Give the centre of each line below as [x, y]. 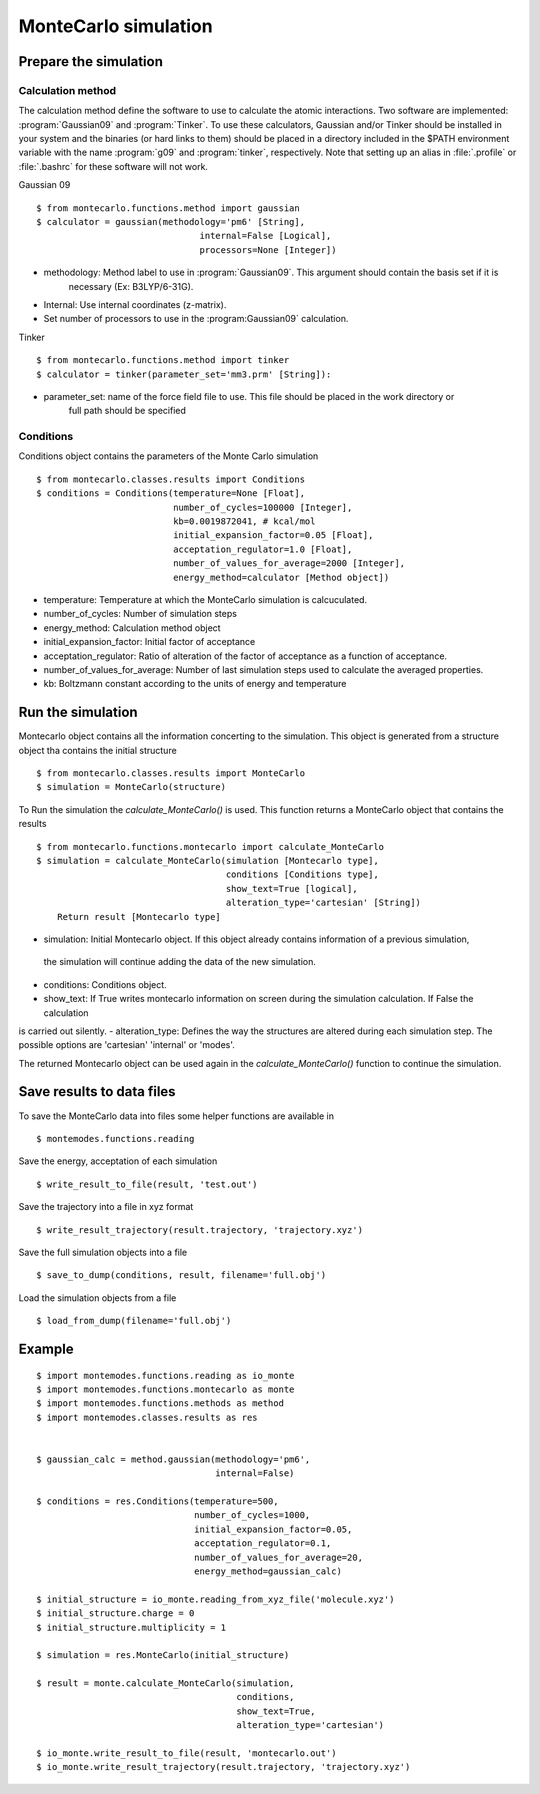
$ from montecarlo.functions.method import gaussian [168, 208]
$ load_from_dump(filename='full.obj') [134, 1321]
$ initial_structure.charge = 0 [115, 1613]
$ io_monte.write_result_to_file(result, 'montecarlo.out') [186, 1753]
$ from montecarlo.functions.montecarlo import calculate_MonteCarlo [210, 846]
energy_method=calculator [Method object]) [281, 577]
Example [46, 1348]
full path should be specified [127, 411]
